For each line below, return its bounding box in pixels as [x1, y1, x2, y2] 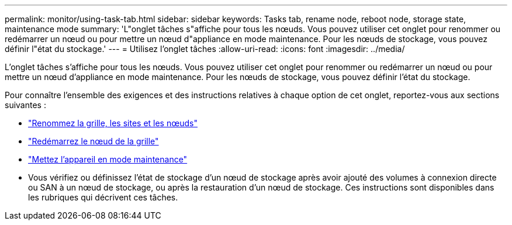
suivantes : [5, 100, 46, 110]
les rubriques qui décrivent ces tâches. [28, 192, 178, 202]
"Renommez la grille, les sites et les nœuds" [28, 118, 198, 128]
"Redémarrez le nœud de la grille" [28, 136, 159, 146]
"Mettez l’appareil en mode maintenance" [28, 154, 188, 164]
